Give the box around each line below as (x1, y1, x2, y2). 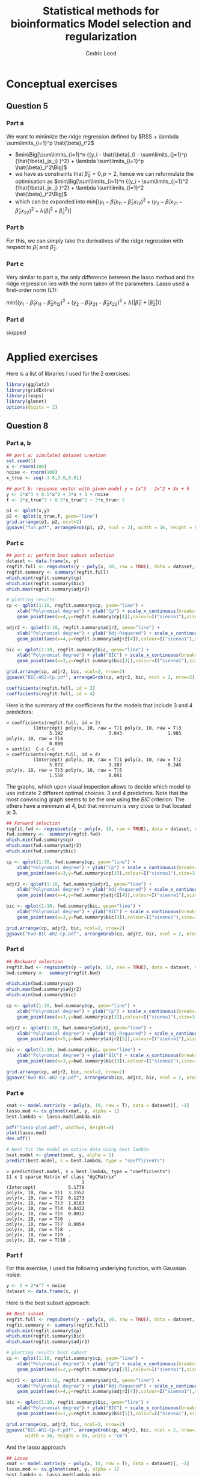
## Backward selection (6, 958, 63, 964)
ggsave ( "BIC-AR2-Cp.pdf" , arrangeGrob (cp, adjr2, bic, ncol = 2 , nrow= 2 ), (6, 674, 198, 681)
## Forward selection (6, 820, 61, 826)
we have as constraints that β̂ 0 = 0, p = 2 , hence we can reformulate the (14, 170, 194, 179)
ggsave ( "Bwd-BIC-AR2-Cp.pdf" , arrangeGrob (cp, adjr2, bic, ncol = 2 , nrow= (6, 1074, 200, 1081)
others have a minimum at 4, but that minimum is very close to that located (6, 802, 191, 809)
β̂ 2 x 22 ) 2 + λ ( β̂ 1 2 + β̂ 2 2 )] (14, 206, 72, 216)
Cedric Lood (85, 49, 117, 57)
